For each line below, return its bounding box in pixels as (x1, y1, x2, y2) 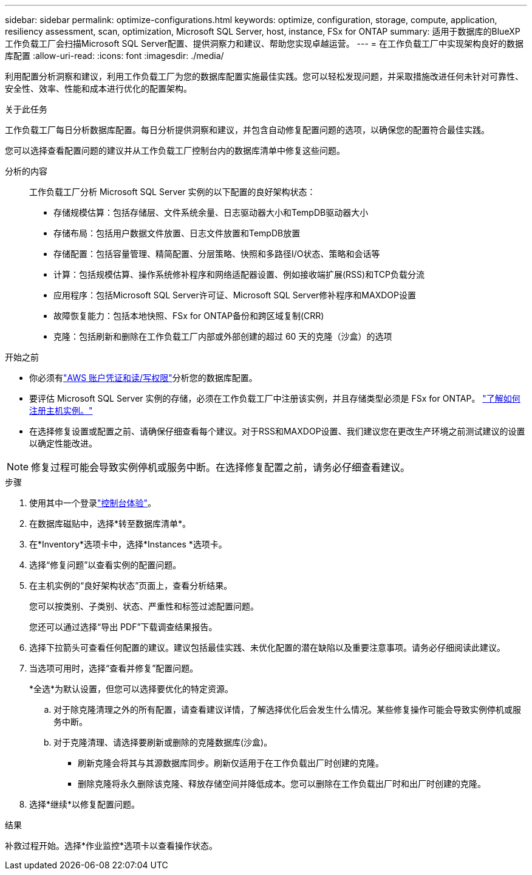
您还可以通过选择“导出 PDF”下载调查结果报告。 (29, 622, 217, 632)
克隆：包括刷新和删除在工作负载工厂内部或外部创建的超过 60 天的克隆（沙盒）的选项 (53, 331, 392, 341)
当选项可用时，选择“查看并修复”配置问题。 (29, 663, 199, 673)
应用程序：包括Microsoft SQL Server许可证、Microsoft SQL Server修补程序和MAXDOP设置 (53, 290, 416, 300)
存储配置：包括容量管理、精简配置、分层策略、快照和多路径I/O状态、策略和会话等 (53, 249, 380, 259)
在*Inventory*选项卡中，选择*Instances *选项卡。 (29, 539, 227, 549)
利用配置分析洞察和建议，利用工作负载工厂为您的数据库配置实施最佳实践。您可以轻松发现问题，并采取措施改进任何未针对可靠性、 (5, 71, 523, 81)
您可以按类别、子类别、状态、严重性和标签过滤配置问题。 (29, 601, 259, 611)
